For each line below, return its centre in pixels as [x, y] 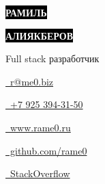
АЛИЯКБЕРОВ [39, 35]
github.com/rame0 [48, 150]
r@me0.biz [32, 81]
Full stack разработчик [52, 58]
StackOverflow [40, 173]
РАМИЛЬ [26, 12]
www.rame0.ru [40, 127]
